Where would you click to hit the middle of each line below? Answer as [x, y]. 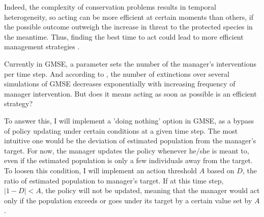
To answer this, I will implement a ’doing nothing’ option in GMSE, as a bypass [129, 120]
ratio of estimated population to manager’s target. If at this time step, [114, 180]
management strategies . [42, 46]
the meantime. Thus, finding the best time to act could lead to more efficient [124, 36]
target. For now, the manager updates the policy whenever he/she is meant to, [127, 150]
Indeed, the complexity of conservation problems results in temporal [110, 7]
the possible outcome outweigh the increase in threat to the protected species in [128, 27]
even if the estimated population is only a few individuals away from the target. [128, 160]
